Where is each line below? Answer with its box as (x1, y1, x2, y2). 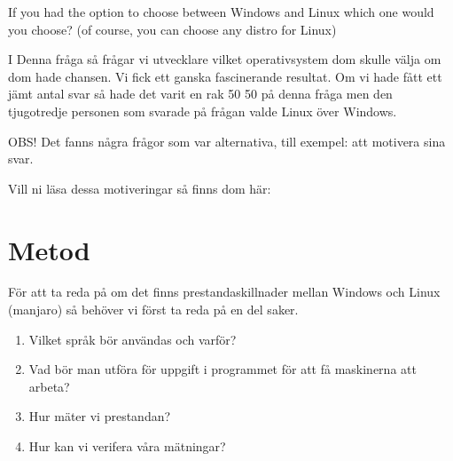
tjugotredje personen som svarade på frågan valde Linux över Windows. (8, 101, 397, 120)
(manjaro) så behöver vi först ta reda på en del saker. (8, 300, 299, 319)
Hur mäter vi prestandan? (28, 407, 171, 425)
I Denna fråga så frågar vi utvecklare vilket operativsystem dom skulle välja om (8, 50, 441, 68)
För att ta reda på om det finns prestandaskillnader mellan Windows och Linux (8, 282, 441, 301)
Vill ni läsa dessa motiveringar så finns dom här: (8, 179, 271, 197)
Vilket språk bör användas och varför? (28, 330, 237, 348)
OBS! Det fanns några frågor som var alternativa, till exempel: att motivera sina (8, 131, 446, 150)
